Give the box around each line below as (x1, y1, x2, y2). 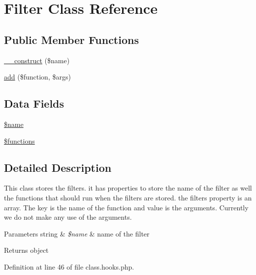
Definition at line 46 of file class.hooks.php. (4, 261, 134, 272)
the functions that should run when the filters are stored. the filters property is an (4, 192, 252, 202)
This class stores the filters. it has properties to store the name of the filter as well (4, 183, 252, 193)
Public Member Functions (4, 32, 139, 47)
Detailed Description (4, 159, 112, 175)
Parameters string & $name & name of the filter (4, 228, 150, 238)
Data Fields (4, 96, 64, 111)
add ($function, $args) (4, 72, 71, 82)
